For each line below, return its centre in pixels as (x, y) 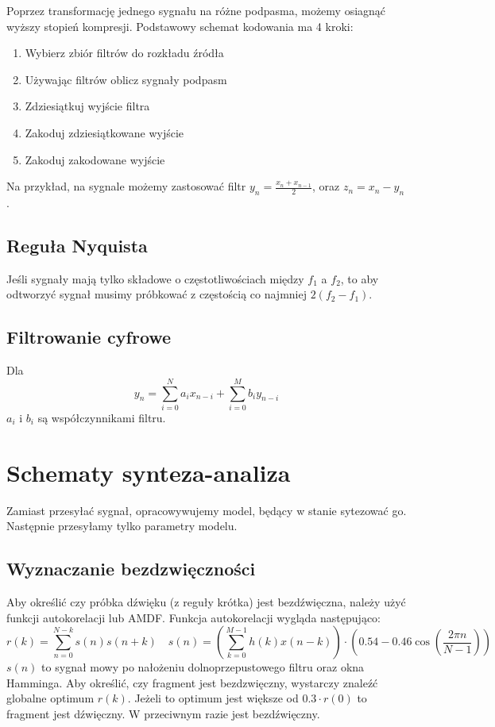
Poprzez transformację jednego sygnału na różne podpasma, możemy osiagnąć (196, 10)
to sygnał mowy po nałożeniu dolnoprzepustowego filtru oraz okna (203, 667)
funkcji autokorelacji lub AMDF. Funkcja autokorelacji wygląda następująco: (193, 617)
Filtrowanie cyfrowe (89, 337)
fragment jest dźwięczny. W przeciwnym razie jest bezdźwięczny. (163, 713)
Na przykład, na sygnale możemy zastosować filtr (126, 186)
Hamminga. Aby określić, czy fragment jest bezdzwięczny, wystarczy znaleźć (192, 682)
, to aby (360, 278)
